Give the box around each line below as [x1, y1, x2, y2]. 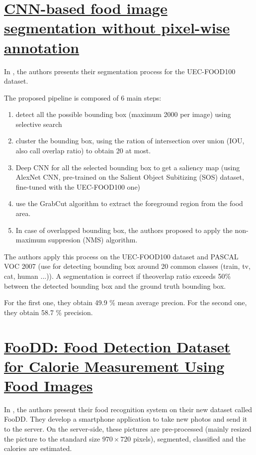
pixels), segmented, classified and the [133, 433, 246, 444]
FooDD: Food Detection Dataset [4, 336, 231, 356]
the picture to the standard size [4, 433, 100, 444]
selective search [15, 118, 62, 129]
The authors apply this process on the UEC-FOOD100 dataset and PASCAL [4, 251, 239, 261]
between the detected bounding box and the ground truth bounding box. [4, 280, 226, 291]
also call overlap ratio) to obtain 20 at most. [15, 145, 151, 156]
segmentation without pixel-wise [4, 17, 230, 38]
